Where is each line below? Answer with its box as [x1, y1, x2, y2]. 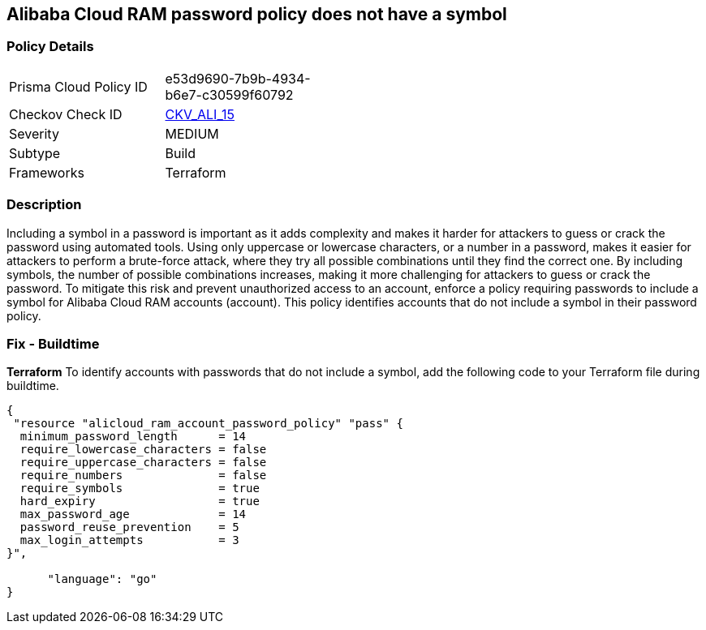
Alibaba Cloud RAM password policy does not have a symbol [6, 4, 507, 24]
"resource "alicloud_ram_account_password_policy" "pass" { [13, 417, 403, 431]
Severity [9, 125, 59, 142]
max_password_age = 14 [19, 508, 247, 521]
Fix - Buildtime [6, 335, 100, 352]
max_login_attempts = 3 [19, 534, 239, 547]
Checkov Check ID [9, 105, 123, 122]
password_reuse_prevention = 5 [19, 521, 239, 534]
